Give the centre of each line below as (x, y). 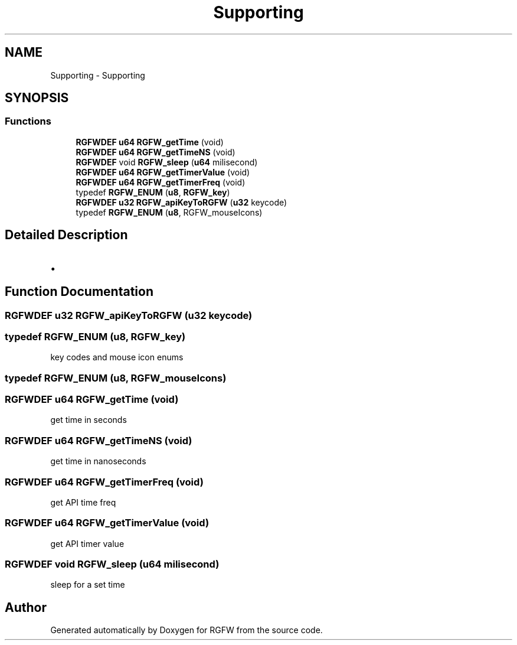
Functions (28, 121)
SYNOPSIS (37, 98)
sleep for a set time (88, 585)
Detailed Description (66, 235)
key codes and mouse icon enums (117, 357)
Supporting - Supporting (98, 75)
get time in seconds (89, 420)
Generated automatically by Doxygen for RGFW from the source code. (186, 630)
